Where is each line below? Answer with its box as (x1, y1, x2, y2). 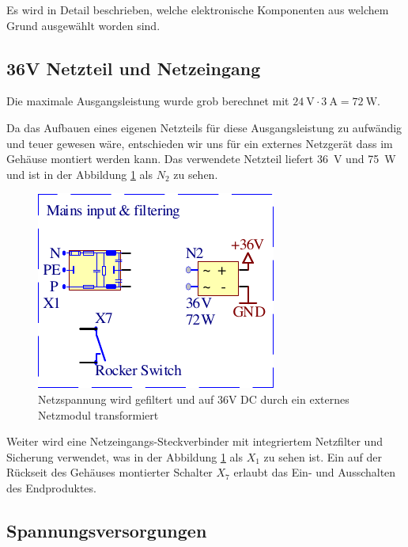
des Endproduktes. (6, 479, 96, 496)
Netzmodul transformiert (38, 406, 159, 423)
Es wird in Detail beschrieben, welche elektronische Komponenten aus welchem (6, 2, 389, 17)
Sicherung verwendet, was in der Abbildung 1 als (6, 448, 243, 465)
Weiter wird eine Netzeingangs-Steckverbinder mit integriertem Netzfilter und (6, 433, 383, 450)
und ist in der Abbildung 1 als (6, 165, 153, 182)
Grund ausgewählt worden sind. (6, 17, 161, 33)
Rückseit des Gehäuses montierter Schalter (6, 464, 213, 481)
